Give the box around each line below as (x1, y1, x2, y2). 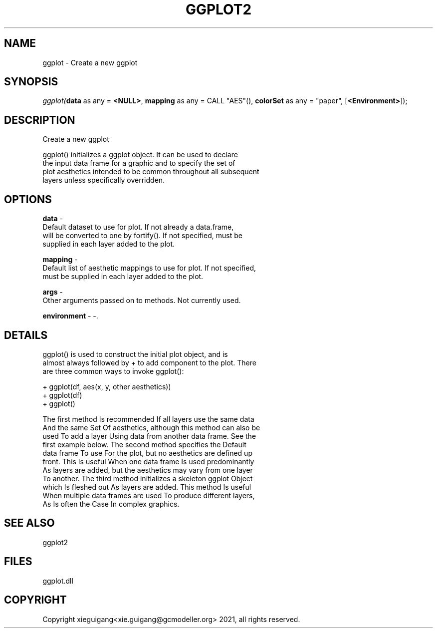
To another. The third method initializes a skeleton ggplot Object (42, 474, 253, 483)
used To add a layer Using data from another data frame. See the (42, 431, 256, 440)
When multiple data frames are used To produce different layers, (42, 491, 255, 500)
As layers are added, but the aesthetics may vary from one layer (42, 465, 253, 474)
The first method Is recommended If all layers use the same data (42, 414, 254, 423)
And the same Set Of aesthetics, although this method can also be (42, 423, 260, 432)
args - (42, 288, 63, 297)
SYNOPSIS (4, 75, 58, 88)
